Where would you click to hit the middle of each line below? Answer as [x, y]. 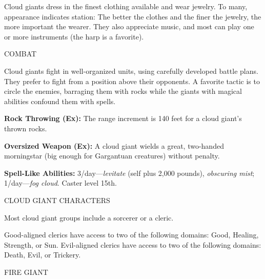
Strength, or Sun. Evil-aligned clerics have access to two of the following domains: [133, 244]
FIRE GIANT [26, 272]
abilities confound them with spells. [60, 101]
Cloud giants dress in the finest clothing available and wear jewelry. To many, [126, 6]
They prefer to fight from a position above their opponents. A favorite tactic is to [132, 81]
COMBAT [21, 54]
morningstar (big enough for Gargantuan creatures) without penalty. [112, 156]
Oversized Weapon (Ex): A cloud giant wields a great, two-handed [114, 145]
